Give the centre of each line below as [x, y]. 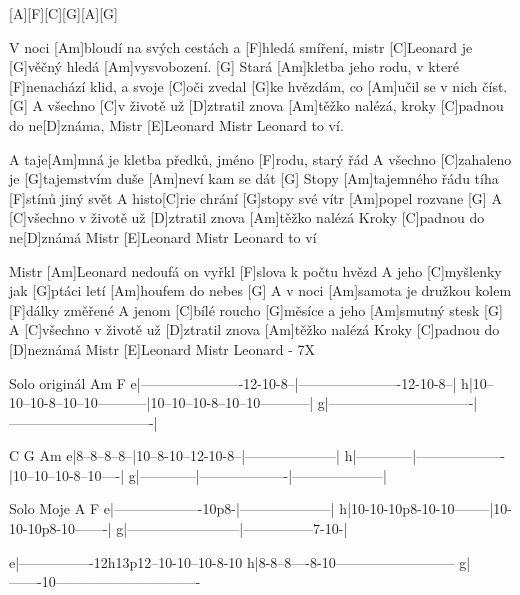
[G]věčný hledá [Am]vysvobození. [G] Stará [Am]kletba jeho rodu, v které [234, 66]
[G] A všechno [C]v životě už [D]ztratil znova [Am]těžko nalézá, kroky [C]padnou [256, 105]
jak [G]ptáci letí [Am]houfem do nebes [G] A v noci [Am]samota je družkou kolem [260, 290]
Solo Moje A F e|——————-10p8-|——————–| [172, 508]
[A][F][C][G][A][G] [63, 13]
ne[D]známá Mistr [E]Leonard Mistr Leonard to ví [163, 236]
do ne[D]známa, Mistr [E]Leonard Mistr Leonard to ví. [176, 124]
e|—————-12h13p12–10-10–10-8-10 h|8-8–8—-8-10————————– [232, 561]
